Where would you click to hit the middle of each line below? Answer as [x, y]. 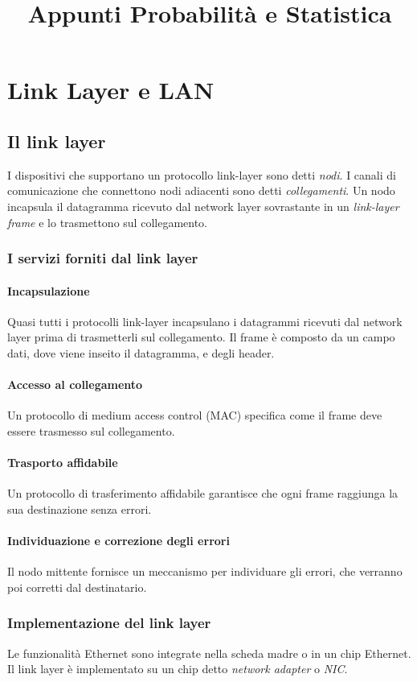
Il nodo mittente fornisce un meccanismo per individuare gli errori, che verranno [205, 571]
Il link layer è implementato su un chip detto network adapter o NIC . [178, 669]
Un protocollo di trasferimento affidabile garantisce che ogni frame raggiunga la [203, 493]
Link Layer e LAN [111, 90]
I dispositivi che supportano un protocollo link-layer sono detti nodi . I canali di [202, 174]
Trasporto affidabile [63, 463]
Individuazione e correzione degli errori [119, 541]
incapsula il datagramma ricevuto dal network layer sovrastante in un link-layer [203, 206]
